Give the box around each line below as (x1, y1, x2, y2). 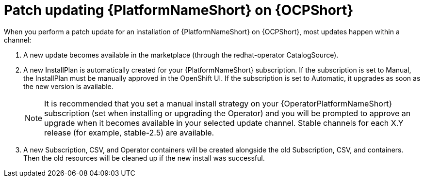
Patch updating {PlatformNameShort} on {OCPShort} (4, 2, 354, 18)
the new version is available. (23, 82, 114, 90)
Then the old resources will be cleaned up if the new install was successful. (23, 153, 265, 162)
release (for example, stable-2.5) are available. (44, 127, 214, 137)
